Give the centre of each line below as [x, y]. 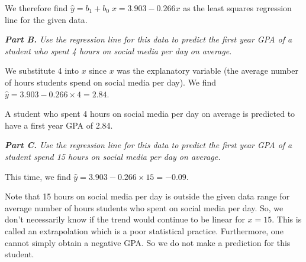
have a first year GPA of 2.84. [59, 125]
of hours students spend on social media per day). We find [111, 82]
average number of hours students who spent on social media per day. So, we [144, 207]
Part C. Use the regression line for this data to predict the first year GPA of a [149, 145]
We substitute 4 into [42, 71]
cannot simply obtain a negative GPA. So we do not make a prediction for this [148, 242]
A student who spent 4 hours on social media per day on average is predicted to [150, 114]
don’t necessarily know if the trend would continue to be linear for [125, 219]
